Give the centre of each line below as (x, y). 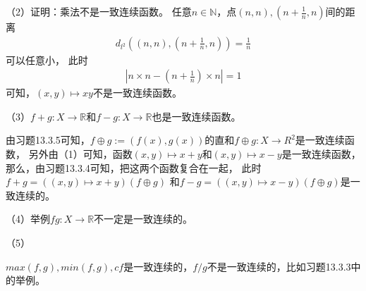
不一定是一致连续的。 (144, 219)
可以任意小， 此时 (47, 60)
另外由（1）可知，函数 (80, 154)
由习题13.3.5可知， (48, 140)
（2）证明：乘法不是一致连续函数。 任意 (99, 11)
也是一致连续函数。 (196, 116)
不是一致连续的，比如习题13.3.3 (279, 266)
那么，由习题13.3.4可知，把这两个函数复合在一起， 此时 (134, 167)
